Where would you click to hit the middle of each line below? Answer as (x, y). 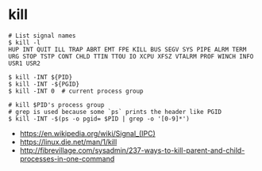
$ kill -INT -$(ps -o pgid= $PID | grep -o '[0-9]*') (99, 119)
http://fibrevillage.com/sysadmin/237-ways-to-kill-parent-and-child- (132, 150)
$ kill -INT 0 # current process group (76, 91)
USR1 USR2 (25, 63)
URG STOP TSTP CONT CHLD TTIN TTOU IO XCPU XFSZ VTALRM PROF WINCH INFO (131, 56)
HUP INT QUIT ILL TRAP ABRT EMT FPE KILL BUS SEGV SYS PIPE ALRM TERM (127, 49)
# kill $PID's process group (56, 104)
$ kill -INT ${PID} (40, 77)
